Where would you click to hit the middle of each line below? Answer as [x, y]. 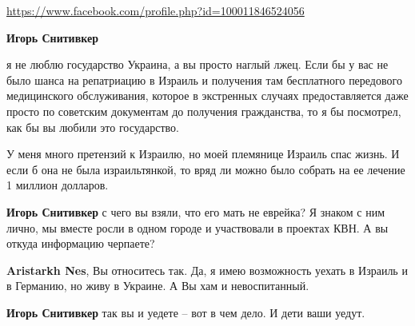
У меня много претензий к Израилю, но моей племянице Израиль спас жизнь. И [203, 154]
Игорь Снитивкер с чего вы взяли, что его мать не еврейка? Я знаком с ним [196, 211]
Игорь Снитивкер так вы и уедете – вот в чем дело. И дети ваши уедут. [186, 312]
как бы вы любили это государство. [93, 127]
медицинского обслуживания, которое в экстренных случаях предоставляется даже [207, 95]
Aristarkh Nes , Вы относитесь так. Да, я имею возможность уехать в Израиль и [207, 270]
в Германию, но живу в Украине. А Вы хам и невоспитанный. [158, 286]
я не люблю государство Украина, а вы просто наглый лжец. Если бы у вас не [198, 64]
